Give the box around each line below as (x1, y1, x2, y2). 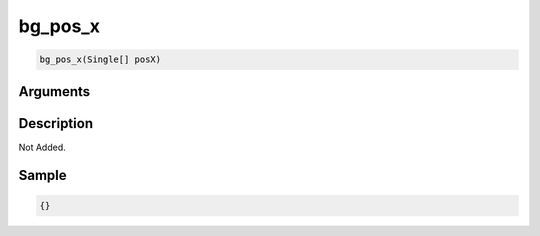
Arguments (18, 83, 91, 100)
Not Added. (18, 141, 67, 153)
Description (18, 115, 94, 132)
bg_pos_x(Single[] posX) (39, 54, 162, 65)
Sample (18, 167, 67, 184)
